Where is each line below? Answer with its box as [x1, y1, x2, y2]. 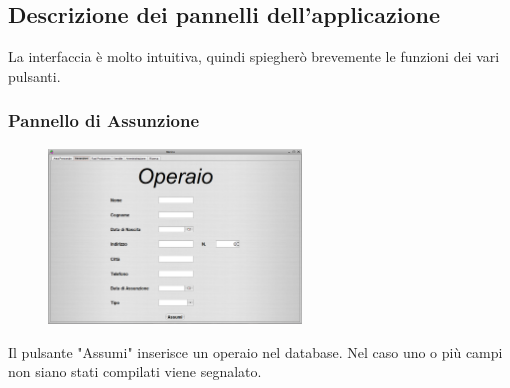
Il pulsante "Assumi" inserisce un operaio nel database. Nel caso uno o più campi [8, 341, 503, 362]
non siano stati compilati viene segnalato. [8, 361, 262, 382]
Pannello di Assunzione [8, 108, 200, 133]
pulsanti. [8, 65, 61, 86]
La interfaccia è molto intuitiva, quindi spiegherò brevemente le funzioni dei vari [8, 46, 500, 67]
